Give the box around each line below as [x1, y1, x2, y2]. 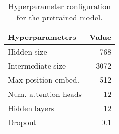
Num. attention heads [8, 88, 82, 99]
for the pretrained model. [17, 12, 102, 23]
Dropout [8, 116, 36, 128]
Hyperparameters [8, 31, 76, 42]
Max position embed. [8, 74, 80, 85]
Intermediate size [8, 60, 66, 71]
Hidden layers [8, 102, 54, 114]
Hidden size [8, 46, 47, 57]
